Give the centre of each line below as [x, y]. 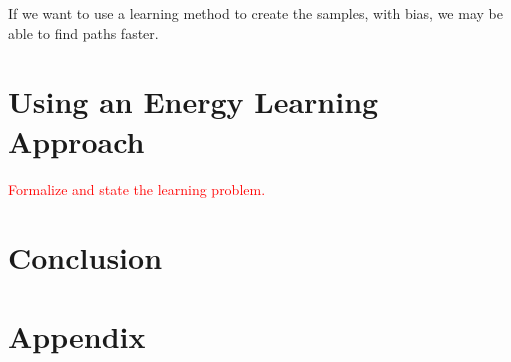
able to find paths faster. [83, 32]
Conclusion [85, 257]
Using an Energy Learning [193, 101]
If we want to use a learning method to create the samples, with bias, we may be [255, 13]
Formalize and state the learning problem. [137, 188]
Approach [76, 140]
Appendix [77, 335]
